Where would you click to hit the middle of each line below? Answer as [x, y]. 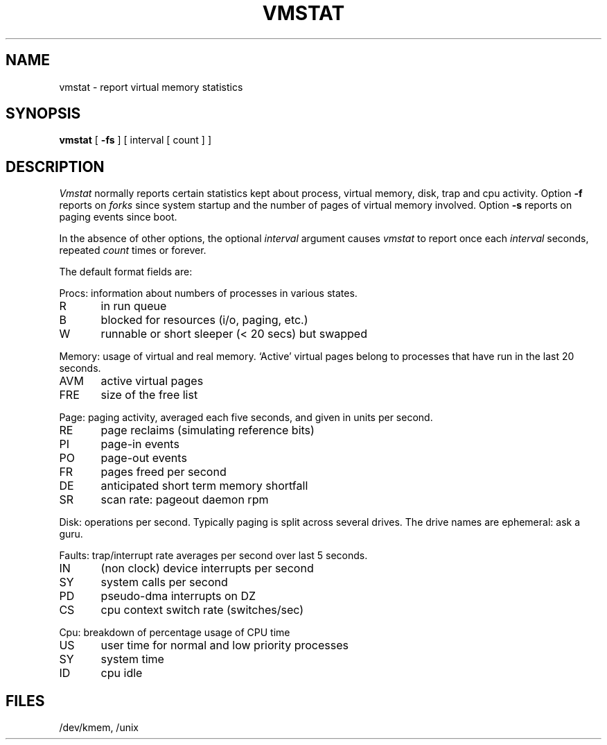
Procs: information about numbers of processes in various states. [208, 293]
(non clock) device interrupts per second [207, 568]
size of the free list [149, 395]
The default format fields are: [126, 272]
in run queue [134, 306]
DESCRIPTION [55, 166]
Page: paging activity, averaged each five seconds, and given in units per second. [246, 418]
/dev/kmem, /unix [99, 728]
